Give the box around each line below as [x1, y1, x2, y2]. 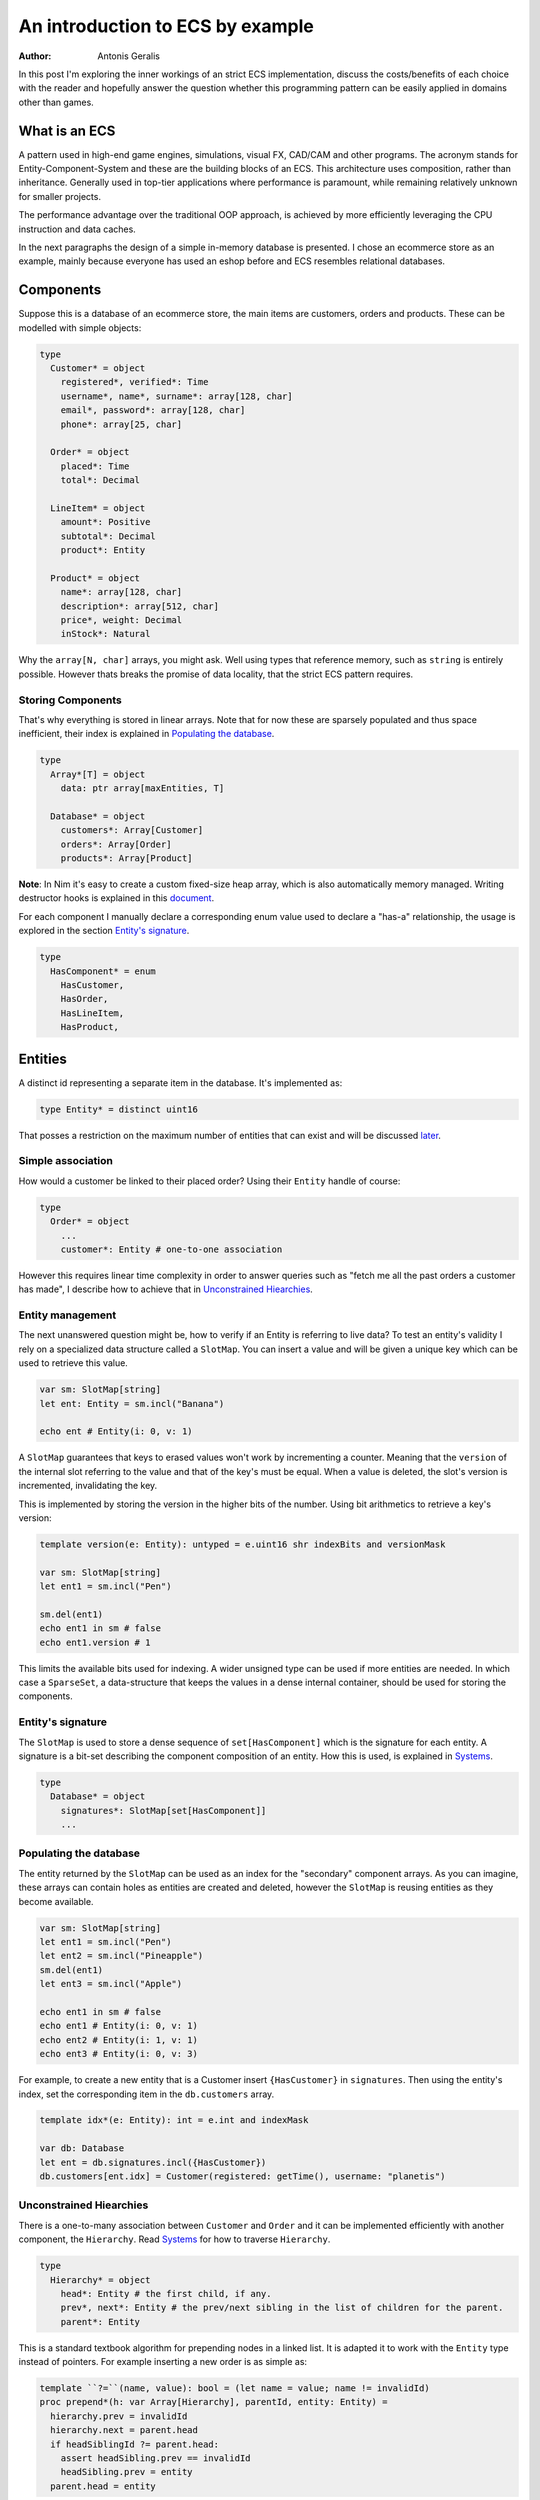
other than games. [18, 96, 94, 108]
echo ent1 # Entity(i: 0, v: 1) [39, 2020, 199, 2032]
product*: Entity [60, 545, 146, 556]
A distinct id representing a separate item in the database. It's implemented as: [18, 1076, 343, 1089]
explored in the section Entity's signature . [18, 925, 190, 937]
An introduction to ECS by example [18, 15, 314, 37]
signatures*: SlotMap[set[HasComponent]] [60, 1805, 267, 1816]
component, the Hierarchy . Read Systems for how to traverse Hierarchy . [18, 2233, 331, 2245]
